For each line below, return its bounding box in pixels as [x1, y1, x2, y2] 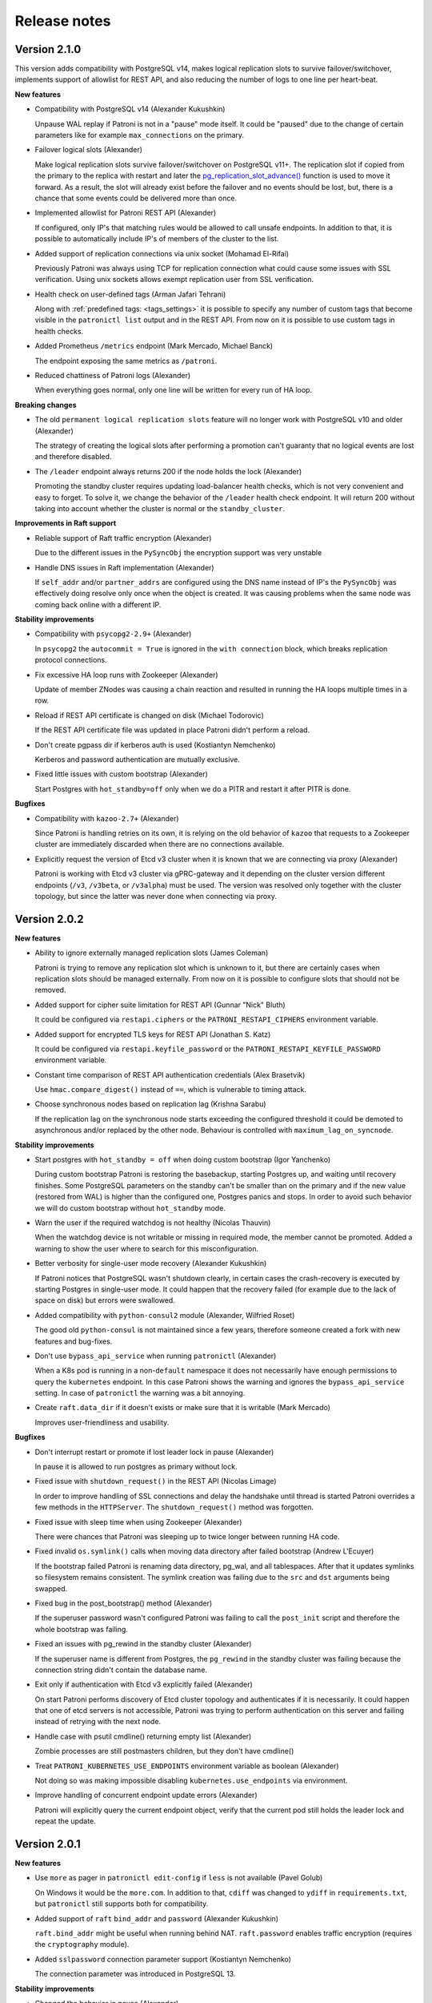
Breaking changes [14, 400, 77, 409]
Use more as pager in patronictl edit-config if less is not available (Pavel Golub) [34, 1873, 323, 1883]
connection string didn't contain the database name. [34, 1665, 208, 1675]
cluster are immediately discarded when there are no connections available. [34, 840, 285, 849]
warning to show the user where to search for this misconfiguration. [34, 1243, 259, 1253]
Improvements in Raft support [14, 518, 117, 528]
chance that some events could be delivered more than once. [34, 193, 238, 203]
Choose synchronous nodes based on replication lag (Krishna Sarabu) [34, 1099, 267, 1109]
